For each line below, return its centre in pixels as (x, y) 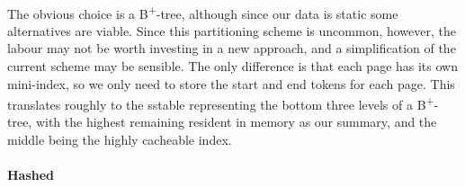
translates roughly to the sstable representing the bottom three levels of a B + (221, 103)
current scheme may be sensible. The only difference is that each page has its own (232, 66)
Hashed (31, 175)
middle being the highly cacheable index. (120, 140)
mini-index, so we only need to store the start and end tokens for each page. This (231, 83)
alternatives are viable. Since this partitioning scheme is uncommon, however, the (232, 30)
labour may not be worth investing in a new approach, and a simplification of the (232, 48)
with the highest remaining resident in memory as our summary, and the (236, 122)
